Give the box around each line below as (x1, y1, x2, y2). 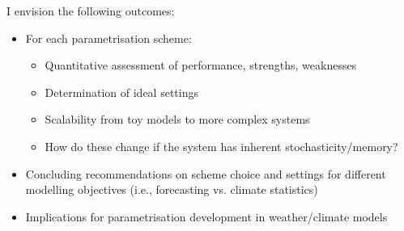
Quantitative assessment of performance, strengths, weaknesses (45, 57, 357, 73)
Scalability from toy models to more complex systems (45, 111, 310, 128)
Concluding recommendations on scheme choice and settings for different (25, 165, 386, 182)
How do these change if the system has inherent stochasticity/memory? (45, 137, 398, 154)
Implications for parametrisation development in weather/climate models (25, 208, 388, 225)
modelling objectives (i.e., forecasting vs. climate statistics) (25, 181, 318, 198)
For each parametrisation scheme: (25, 29, 192, 46)
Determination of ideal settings (45, 83, 198, 100)
